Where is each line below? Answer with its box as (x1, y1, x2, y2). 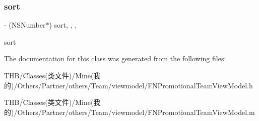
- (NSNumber (4, 20, 46, 30)
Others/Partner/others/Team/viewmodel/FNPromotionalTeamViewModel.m (17, 106, 255, 117)
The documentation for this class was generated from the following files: (4, 53, 226, 64)
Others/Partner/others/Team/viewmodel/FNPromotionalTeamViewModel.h (17, 80, 253, 90)
